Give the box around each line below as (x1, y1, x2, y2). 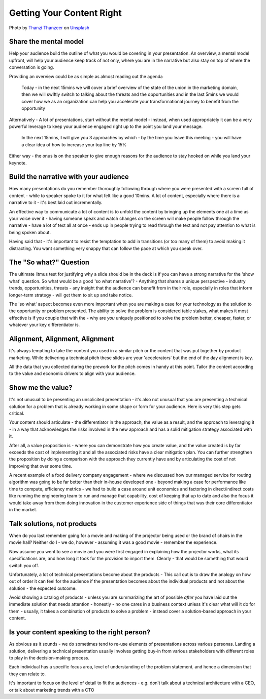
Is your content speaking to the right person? (9, 628, 151, 637)
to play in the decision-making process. (9, 655, 90, 660)
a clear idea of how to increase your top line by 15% (21, 141, 127, 148)
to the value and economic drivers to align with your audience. (9, 370, 136, 376)
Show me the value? (9, 383, 72, 392)
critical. (9, 410, 25, 416)
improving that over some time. (9, 463, 72, 469)
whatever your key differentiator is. (9, 322, 80, 328)
